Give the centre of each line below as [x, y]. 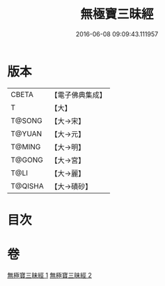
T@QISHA [27, 186]
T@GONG [27, 160]
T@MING [26, 146]
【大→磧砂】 [71, 186]
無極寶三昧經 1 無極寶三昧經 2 [50, 275]
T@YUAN [26, 133]
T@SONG [27, 121]
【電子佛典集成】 [78, 95]
